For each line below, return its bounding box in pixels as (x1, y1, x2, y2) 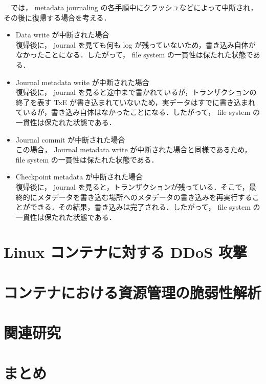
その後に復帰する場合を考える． (4, 12, 111, 23)
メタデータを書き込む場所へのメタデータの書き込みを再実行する (37, 191, 252, 202)
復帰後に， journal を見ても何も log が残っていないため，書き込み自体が (15, 39, 256, 50)
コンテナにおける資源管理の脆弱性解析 (4, 281, 262, 302)
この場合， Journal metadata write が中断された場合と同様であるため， (15, 144, 252, 155)
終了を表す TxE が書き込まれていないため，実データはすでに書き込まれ (15, 96, 256, 107)
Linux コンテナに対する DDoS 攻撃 (4, 241, 247, 262)
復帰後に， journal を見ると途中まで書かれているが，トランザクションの (15, 87, 257, 97)
